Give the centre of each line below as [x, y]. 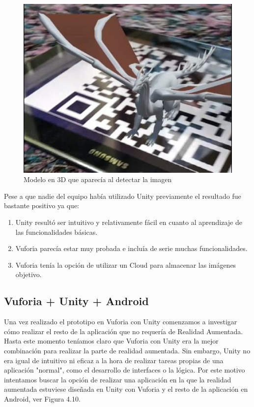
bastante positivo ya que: [42, 205]
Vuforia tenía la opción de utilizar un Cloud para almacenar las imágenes [126, 265]
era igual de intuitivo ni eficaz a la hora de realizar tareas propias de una [114, 360]
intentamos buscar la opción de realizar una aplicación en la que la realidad [118, 379]
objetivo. [28, 274]
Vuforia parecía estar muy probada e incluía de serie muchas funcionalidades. [131, 248]
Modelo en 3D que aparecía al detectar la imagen [98, 179]
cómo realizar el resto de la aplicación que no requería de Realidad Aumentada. [124, 331]
